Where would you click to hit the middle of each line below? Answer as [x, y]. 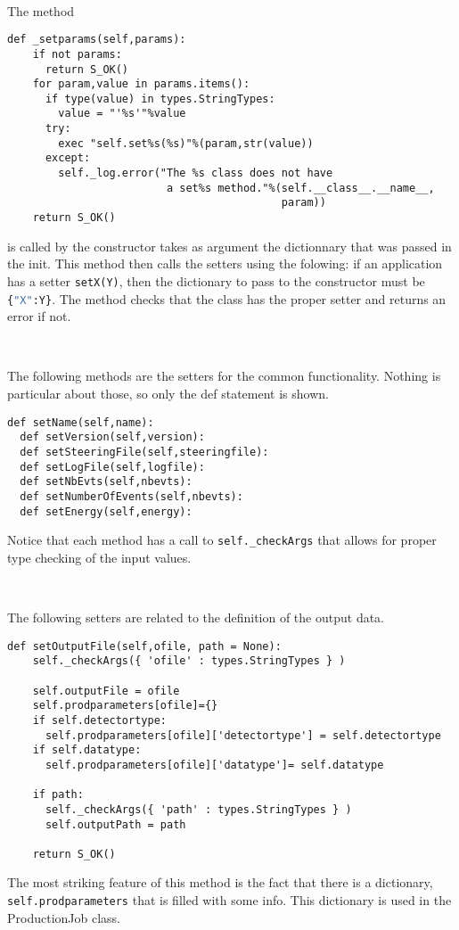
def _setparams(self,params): [97, 40]
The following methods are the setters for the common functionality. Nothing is [224, 376]
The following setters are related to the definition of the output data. [196, 617]
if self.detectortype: [99, 720]
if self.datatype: [87, 750]
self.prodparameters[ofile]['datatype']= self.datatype [214, 765]
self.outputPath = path [115, 824]
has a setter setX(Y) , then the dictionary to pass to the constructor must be [216, 280]
